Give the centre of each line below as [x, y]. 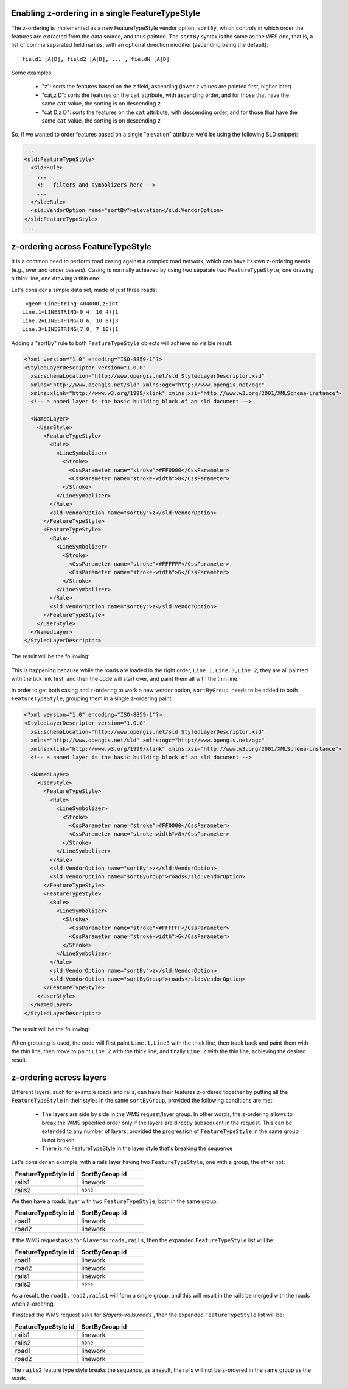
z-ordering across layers [59, 1077]
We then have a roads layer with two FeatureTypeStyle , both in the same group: [115, 1201]
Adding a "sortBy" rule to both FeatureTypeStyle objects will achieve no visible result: [122, 343]
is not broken [58, 1140]
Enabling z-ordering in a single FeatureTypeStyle [106, 13]
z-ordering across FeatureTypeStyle [82, 247]
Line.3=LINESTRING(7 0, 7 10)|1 [70, 329]
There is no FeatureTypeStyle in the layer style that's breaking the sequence [137, 1148]
